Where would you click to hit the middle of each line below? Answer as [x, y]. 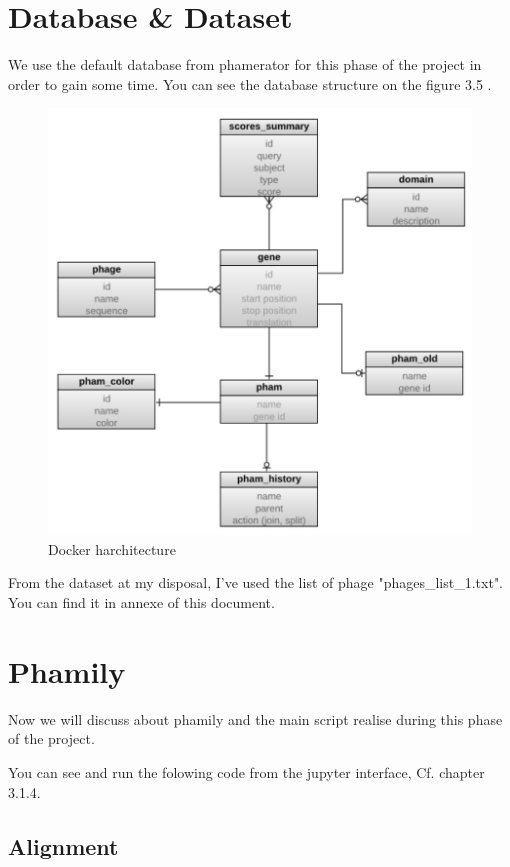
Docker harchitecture [112, 548]
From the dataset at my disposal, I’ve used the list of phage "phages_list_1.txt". [256, 582]
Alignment [63, 845]
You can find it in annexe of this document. [141, 602]
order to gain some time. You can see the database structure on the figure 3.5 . [250, 83]
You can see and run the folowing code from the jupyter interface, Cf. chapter [246, 771]
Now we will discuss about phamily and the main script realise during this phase [255, 718]
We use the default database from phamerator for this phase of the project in [245, 64]
